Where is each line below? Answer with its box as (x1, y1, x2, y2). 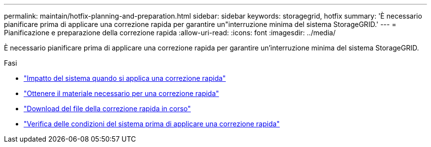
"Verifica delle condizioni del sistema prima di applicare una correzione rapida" (24, 120, 280, 128)
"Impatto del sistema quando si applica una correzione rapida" (24, 74, 226, 82)
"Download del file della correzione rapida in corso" (24, 104, 191, 113)
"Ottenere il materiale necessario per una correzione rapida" (24, 89, 219, 98)
